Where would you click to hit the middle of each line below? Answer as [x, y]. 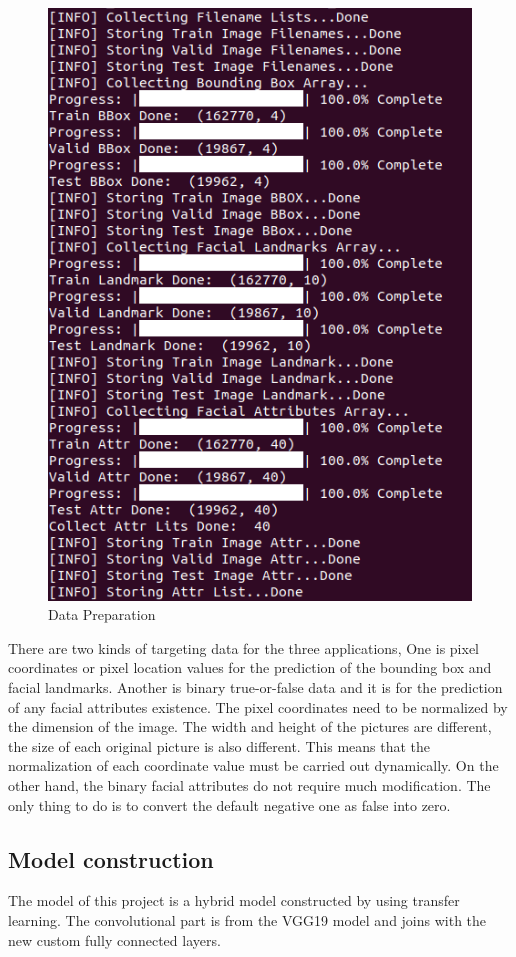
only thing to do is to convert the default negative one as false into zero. [229, 804]
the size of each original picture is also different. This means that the [219, 745]
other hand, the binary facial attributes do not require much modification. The [249, 785]
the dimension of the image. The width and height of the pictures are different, [250, 726]
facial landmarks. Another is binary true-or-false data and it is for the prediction [255, 687]
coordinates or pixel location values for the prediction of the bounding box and [250, 667]
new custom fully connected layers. [114, 939]
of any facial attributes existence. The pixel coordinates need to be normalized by [258, 706]
